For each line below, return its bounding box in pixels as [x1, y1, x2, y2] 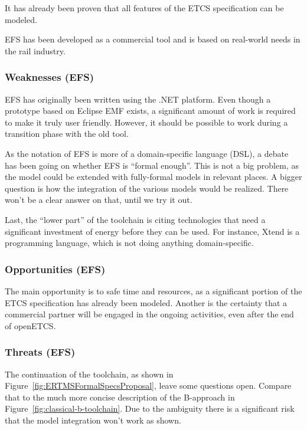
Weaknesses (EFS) [5, 70, 94, 84]
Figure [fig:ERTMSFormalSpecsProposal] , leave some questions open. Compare [5, 379, 292, 392]
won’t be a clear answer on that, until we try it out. [5, 193, 192, 206]
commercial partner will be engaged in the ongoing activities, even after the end [5, 308, 294, 320]
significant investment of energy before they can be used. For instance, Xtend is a [5, 225, 300, 237]
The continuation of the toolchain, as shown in [5, 367, 174, 380]
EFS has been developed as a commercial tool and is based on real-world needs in [5, 33, 301, 45]
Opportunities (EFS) [5, 261, 106, 276]
